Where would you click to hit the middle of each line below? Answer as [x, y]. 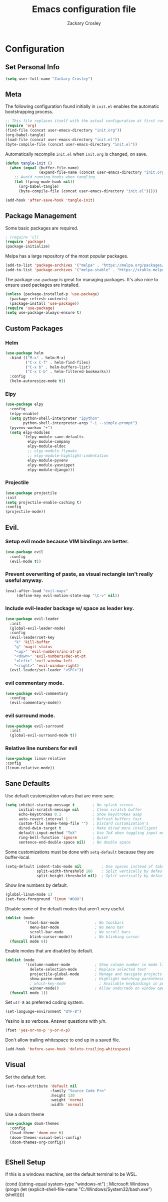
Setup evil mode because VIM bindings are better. [67, 542]
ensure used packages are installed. [42, 285]
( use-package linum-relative [35, 759]
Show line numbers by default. [37, 885]
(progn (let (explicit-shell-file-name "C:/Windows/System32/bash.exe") [79, 1189]
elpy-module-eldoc [46, 446]
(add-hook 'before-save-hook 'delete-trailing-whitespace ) [68, 1049]
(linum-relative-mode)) [30, 768]
